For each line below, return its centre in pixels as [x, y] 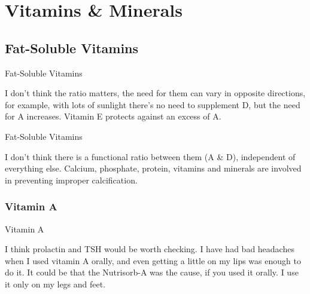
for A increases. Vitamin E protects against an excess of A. [113, 116]
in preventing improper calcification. [71, 180]
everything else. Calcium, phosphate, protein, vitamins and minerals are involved [153, 168]
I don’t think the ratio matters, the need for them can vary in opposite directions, [155, 93]
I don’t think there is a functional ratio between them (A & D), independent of [150, 156]
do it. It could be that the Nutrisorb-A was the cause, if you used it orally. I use [152, 272]
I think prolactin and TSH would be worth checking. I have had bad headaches [150, 249]
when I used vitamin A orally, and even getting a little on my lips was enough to [153, 260]
